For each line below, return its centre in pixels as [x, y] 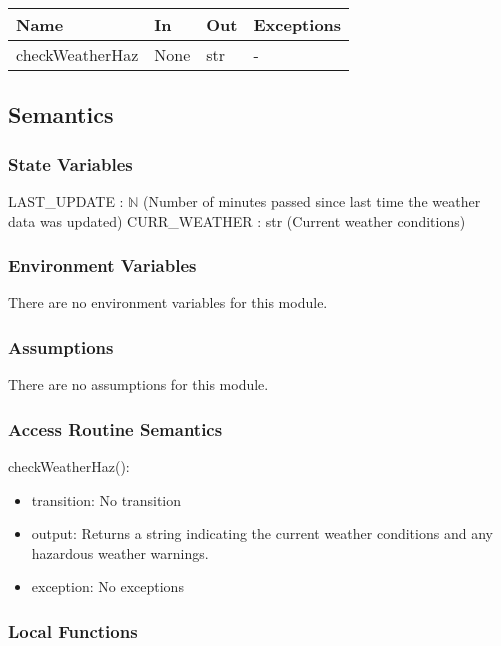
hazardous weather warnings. [120, 552]
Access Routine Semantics [115, 428]
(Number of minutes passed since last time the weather [311, 201]
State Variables [70, 163]
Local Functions [73, 630]
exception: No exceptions [107, 586]
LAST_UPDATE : [66, 201]
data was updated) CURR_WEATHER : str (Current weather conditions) [237, 220]
